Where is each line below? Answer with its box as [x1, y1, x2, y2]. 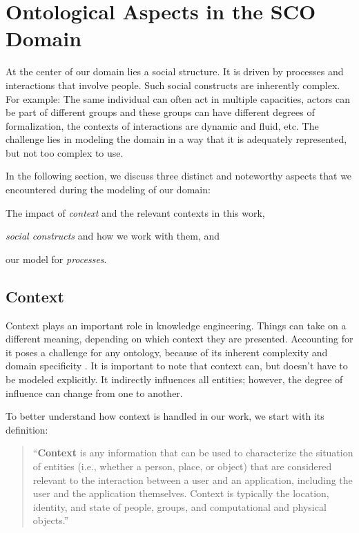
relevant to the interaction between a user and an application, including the [32, 472, 353, 487]
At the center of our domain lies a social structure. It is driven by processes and [6, 64, 344, 79]
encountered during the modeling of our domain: [6, 182, 211, 197]
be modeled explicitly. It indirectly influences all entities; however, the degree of [6, 372, 343, 387]
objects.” [32, 513, 69, 527]
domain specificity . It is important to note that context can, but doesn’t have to [6, 358, 348, 373]
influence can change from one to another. [6, 385, 183, 400]
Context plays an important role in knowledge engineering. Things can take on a [6, 318, 347, 332]
